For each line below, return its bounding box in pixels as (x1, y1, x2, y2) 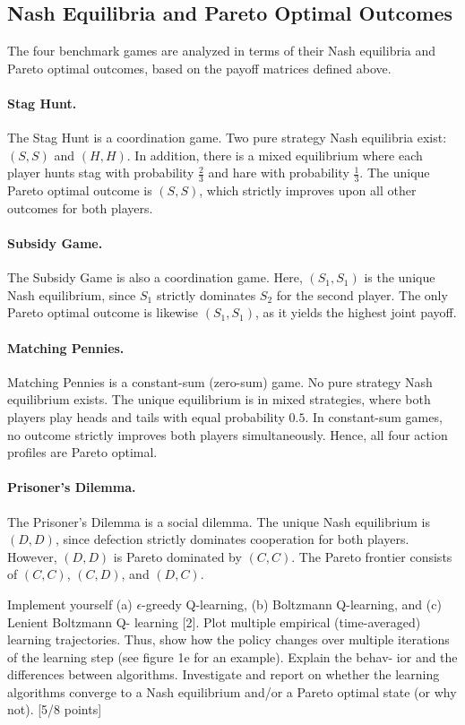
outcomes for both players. (7, 198, 153, 217)
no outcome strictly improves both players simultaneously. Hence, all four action (7, 425, 448, 444)
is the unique (364, 268, 435, 287)
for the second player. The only (276, 285, 448, 304)
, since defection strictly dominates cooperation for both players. (55, 530, 409, 548)
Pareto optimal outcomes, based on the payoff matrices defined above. (7, 58, 392, 77)
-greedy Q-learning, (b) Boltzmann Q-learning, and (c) (142, 594, 442, 613)
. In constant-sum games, (305, 407, 443, 426)
